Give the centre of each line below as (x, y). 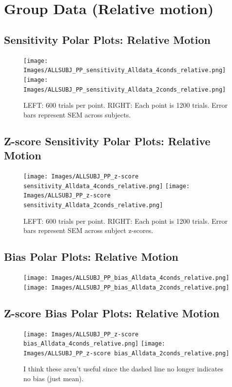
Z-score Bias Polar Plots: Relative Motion (112, 313)
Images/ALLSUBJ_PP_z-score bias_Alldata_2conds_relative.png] (126, 353)
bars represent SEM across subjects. (77, 114)
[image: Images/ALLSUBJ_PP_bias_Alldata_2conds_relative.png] (126, 287)
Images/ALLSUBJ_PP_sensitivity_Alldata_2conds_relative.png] (125, 89)
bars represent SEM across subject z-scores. (88, 230)
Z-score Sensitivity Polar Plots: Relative (107, 141)
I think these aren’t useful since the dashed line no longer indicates (123, 369)
